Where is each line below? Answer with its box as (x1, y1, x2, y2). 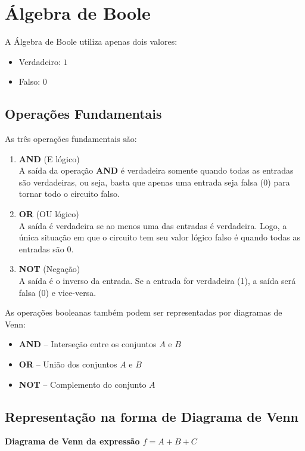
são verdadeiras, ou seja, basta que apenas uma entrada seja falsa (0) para (18, 175, 290, 188)
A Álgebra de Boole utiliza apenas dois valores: (5, 35, 178, 48)
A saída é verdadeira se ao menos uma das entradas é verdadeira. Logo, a (18, 219, 287, 231)
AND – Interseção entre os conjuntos (18, 338, 157, 350)
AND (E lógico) (18, 152, 80, 165)
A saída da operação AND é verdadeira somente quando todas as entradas (18, 164, 294, 177)
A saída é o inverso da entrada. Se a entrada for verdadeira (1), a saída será (18, 274, 296, 287)
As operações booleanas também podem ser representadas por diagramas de (5, 306, 282, 319)
